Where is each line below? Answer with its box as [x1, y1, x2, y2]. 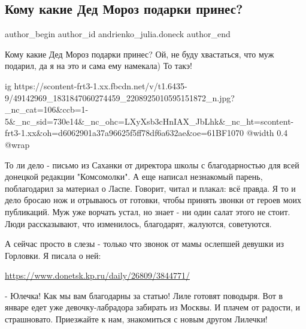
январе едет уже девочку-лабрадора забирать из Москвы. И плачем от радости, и [5, 301, 301, 313]
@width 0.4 [246, 126, 288, 139]
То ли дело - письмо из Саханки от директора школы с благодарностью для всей [5, 158, 299, 171]
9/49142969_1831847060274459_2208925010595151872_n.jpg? [5, 91, 235, 104]
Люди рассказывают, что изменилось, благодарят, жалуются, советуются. [5, 217, 272, 230]
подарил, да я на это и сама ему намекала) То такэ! [5, 59, 192, 72]
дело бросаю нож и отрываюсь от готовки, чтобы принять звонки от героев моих [5, 194, 301, 206]
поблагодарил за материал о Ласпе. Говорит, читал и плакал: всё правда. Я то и [5, 182, 296, 194]
